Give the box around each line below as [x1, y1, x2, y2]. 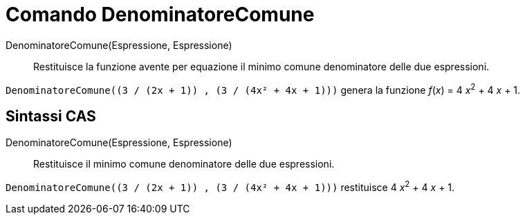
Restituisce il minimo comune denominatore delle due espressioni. [33, 158, 335, 170]
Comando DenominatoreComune [6, 3, 315, 26]
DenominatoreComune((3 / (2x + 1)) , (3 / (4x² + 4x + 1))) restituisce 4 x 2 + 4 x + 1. [6, 179, 455, 193]
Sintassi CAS [6, 107, 96, 125]
